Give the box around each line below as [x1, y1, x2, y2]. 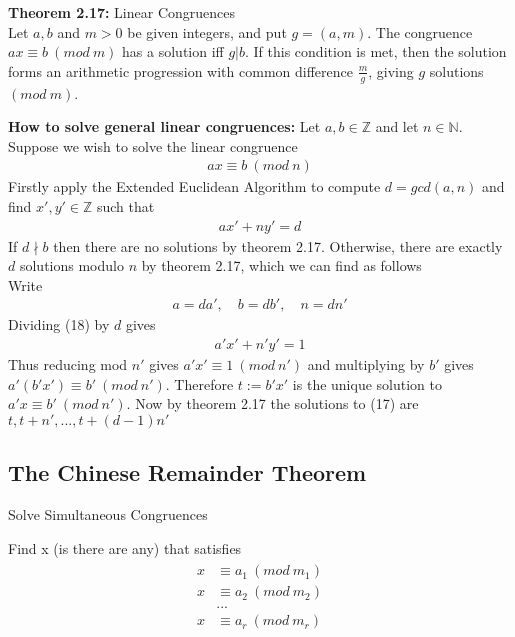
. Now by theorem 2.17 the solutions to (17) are [126, 393, 419, 414]
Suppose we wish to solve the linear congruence [8, 135, 298, 156]
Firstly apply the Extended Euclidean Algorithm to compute [8, 176, 381, 197]
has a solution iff [122, 41, 224, 62]
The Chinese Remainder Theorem [8, 457, 367, 488]
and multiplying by [307, 354, 425, 375]
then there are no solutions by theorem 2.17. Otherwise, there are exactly [53, 235, 503, 256]
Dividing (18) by [8, 314, 110, 335]
